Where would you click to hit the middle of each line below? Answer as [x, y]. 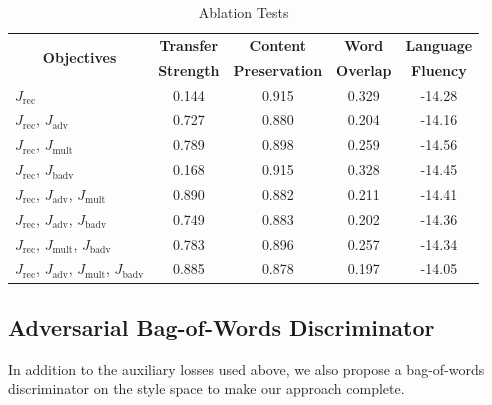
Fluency [439, 69]
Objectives [79, 57]
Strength [189, 69]
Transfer [189, 44]
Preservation [278, 69]
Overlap [364, 69]
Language [439, 44]
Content [278, 44]
